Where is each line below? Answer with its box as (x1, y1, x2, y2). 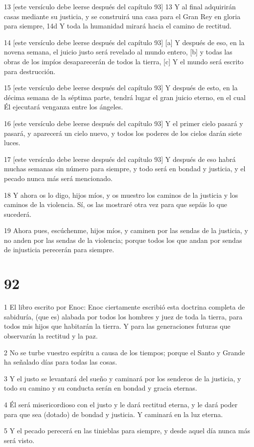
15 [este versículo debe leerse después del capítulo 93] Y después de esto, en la (4, 82, 238, 93)
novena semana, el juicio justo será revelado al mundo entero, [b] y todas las (4, 47, 232, 57)
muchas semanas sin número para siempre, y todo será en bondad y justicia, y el (4, 163, 246, 174)
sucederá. (4, 209, 32, 219)
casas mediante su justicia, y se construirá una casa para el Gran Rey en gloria (4, 11, 241, 21)
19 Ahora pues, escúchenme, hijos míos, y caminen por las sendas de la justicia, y (4, 225, 248, 236)
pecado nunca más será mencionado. (4, 173, 113, 183)
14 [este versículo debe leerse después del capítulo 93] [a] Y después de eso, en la (4, 37, 245, 47)
